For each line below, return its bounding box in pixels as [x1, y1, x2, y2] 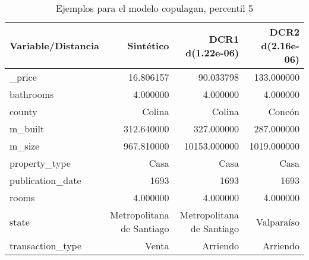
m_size [10, 139, 40, 153]
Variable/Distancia [10, 39, 99, 52]
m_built [10, 122, 45, 135]
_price [10, 70, 37, 84]
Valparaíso [256, 214, 299, 229]
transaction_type [10, 239, 82, 252]
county [10, 104, 37, 118]
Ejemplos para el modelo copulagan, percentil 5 [56, 1, 253, 15]
